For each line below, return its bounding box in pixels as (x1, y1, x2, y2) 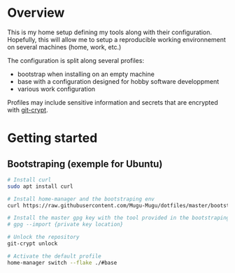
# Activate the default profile (7, 253, 101, 260)
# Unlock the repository (7, 234, 80, 241)
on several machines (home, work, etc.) (7, 43, 122, 51)
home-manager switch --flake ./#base (7, 259, 117, 266)
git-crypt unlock (7, 240, 58, 247)
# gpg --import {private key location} (7, 221, 124, 228)
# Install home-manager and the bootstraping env (7, 195, 155, 202)
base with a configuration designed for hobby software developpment (17, 77, 220, 85)
